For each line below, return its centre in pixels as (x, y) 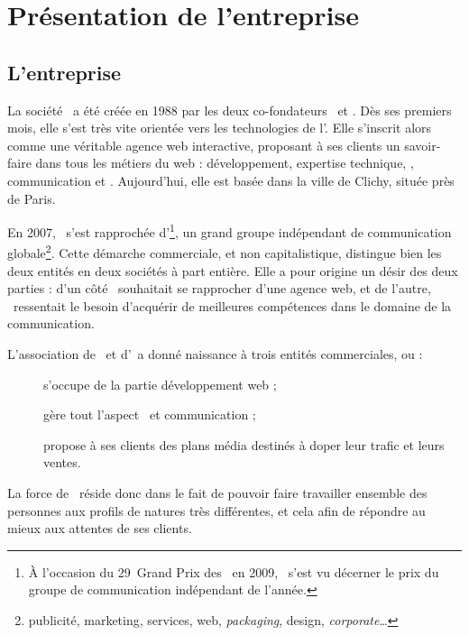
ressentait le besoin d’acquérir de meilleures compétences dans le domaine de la (232, 305)
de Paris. (32, 198)
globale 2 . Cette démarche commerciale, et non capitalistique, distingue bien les (225, 252)
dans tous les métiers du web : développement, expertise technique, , (225, 163)
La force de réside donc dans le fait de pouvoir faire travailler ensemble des (217, 492)
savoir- (423, 145)
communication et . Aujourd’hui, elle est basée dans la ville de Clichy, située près (231, 180)
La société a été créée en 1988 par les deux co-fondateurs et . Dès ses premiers (230, 110)
